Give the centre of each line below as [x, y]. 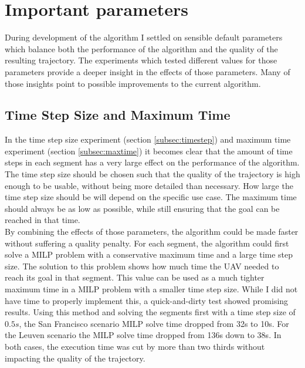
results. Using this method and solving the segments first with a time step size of [150, 312]
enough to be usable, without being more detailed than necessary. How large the [149, 185]
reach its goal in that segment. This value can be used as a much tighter [135, 277]
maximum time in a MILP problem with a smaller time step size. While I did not [151, 289]
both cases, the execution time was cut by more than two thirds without [135, 346]
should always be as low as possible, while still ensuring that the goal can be [142, 208]
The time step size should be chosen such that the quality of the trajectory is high [152, 174]
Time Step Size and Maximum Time [118, 115]
